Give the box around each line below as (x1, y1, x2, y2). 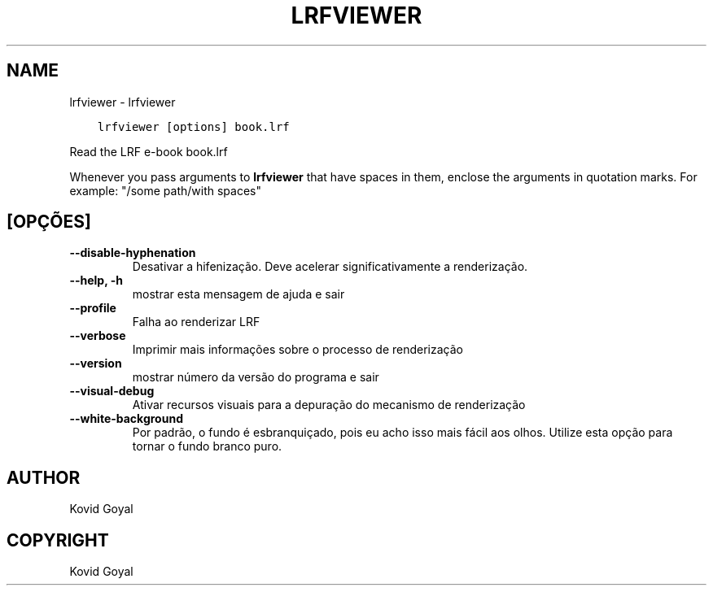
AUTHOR (7, 467, 81, 488)
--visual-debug (69, 384, 155, 398)
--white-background (69, 411, 183, 426)
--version (69, 356, 122, 371)
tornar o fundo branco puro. (132, 439, 282, 454)
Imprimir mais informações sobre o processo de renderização (132, 342, 463, 357)
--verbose (69, 329, 126, 343)
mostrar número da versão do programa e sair (132, 370, 379, 385)
